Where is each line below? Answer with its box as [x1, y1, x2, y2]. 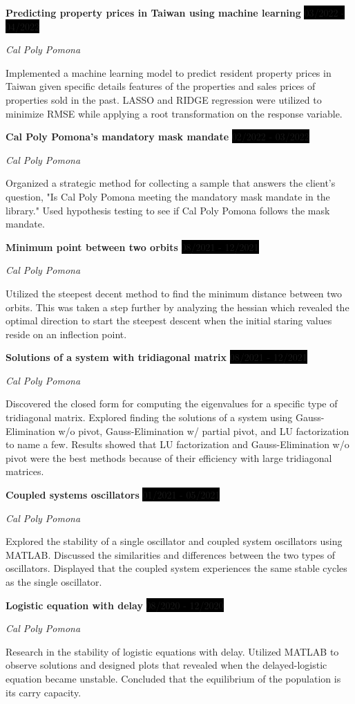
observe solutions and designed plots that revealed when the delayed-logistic [6, 658, 327, 672]
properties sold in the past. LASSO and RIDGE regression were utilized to [6, 92, 322, 106]
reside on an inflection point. [6, 326, 127, 341]
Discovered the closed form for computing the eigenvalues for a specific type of [6, 396, 338, 411]
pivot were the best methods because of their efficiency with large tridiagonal [6, 450, 332, 465]
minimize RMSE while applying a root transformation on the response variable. [6, 106, 343, 120]
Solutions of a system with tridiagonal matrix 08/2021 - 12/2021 [6, 350, 307, 364]
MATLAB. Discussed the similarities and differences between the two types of [6, 547, 336, 562]
